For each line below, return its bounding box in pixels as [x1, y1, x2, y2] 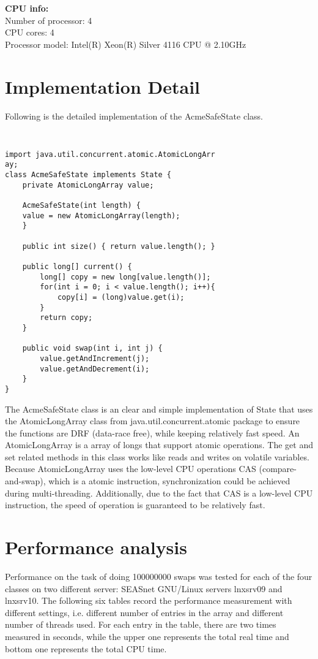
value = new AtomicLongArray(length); [22, 211, 180, 220]
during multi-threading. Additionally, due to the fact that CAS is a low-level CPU [5, 486, 313, 499]
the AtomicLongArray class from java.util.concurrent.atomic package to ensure [5, 414, 300, 427]
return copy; [40, 313, 93, 322]
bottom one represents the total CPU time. [5, 642, 167, 655]
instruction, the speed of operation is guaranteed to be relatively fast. [5, 498, 265, 511]
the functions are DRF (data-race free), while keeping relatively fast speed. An [5, 426, 300, 439]
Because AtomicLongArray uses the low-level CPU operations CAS [5, 462, 256, 475]
